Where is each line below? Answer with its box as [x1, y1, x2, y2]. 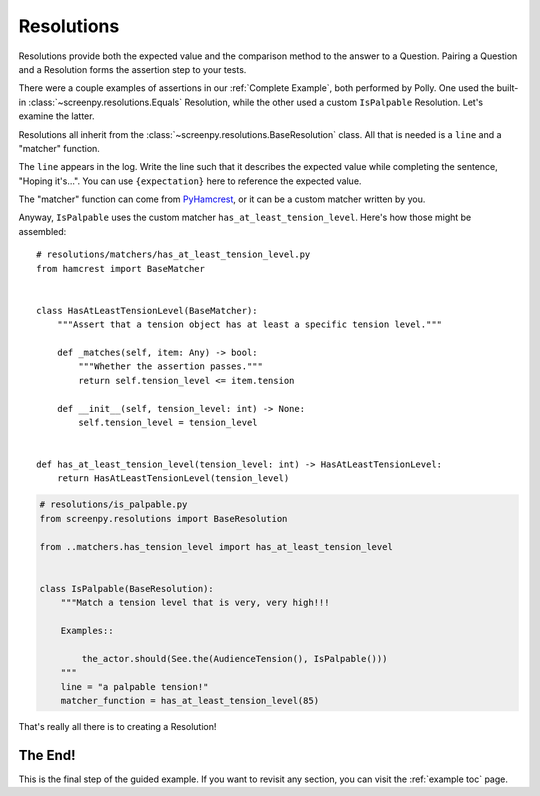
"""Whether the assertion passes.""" [78, 361, 264, 372]
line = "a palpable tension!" [60, 681, 209, 692]
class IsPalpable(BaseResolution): [39, 583, 214, 594]
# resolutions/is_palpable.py [39, 499, 188, 510]
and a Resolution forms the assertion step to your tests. [18, 63, 247, 75]
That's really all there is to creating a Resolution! [18, 720, 217, 732]
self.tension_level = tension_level [78, 416, 259, 428]
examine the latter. [18, 110, 95, 122]
